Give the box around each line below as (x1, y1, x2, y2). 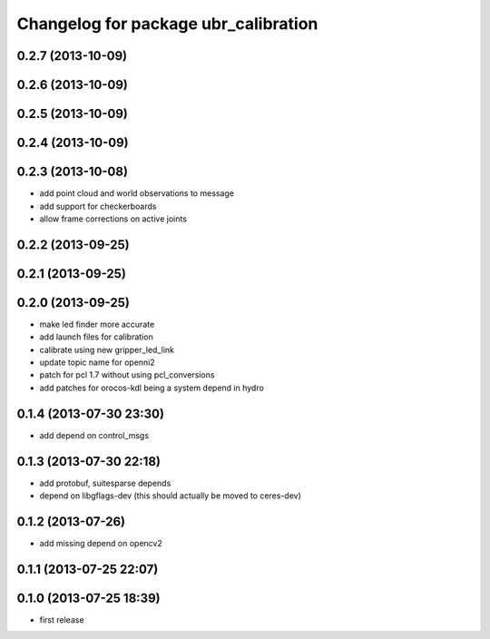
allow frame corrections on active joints (39, 213, 188, 224)
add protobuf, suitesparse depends (39, 477, 171, 488)
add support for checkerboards (39, 201, 157, 211)
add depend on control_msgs (39, 429, 150, 440)
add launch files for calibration (39, 331, 153, 342)
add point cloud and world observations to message (39, 188, 235, 199)
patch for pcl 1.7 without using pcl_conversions (39, 369, 215, 380)
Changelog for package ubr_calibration (16, 14, 318, 34)
